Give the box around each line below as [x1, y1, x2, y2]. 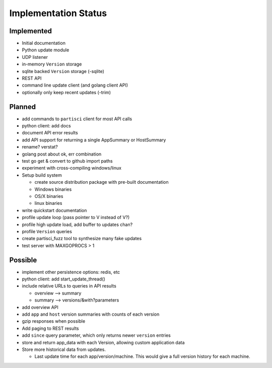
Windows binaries [34, 186, 72, 192]
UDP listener [22, 54, 48, 60]
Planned [9, 102, 36, 111]
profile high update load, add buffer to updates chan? [22, 222, 133, 228]
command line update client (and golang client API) [22, 82, 128, 88]
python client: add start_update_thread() [22, 276, 106, 282]
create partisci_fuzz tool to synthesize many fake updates [22, 236, 142, 242]
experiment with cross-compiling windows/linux [22, 165, 122, 171]
